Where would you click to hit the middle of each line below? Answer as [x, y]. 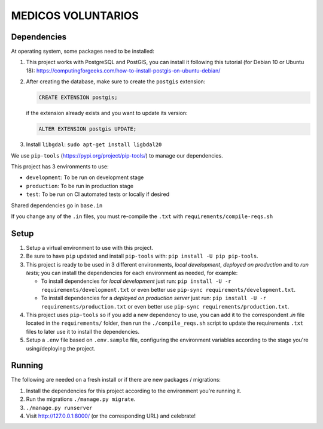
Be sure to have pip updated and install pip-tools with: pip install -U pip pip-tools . [142, 256]
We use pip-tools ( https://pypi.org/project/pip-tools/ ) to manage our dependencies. [117, 155]
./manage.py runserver [59, 408]
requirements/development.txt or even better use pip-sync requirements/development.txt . [168, 289]
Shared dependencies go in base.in [57, 205]
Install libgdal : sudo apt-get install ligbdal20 [94, 144]
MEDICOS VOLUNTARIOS [75, 16]
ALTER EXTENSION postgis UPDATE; [88, 129]
